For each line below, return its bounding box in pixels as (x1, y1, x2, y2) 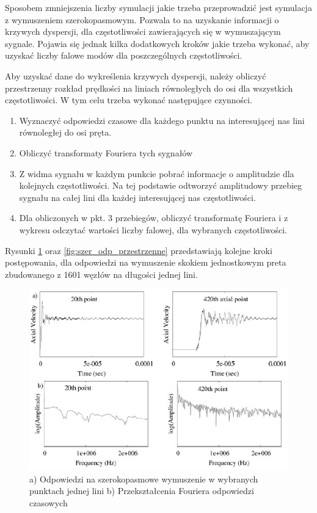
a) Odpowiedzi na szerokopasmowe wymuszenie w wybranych (29, 472, 258, 485)
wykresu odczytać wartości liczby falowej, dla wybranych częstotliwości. (19, 223, 288, 236)
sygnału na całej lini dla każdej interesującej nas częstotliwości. (19, 191, 256, 203)
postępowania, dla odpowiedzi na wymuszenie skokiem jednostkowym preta (5, 256, 286, 269)
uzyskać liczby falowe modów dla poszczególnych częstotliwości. (5, 49, 242, 62)
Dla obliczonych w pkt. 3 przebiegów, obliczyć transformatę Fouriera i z (19, 211, 288, 224)
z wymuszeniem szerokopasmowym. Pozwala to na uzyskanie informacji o (5, 13, 279, 26)
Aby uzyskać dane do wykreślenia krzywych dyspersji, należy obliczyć (5, 69, 266, 82)
